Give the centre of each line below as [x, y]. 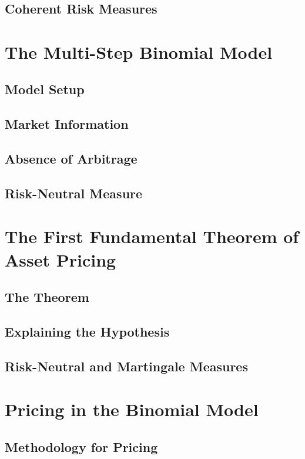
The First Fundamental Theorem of [152, 236]
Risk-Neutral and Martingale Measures [126, 366]
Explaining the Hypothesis [87, 331]
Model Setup [45, 89]
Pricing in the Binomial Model [132, 409]
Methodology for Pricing [81, 446]
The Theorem [47, 297]
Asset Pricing [61, 259]
